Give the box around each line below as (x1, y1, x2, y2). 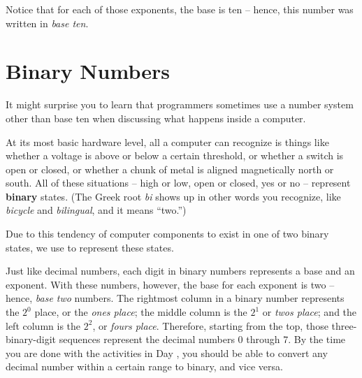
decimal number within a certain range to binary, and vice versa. (6, 359, 283, 374)
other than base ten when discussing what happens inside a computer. (6, 110, 306, 125)
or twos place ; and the (262, 305, 357, 319)
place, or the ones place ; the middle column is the (34, 305, 247, 319)
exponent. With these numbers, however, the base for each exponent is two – (6, 277, 335, 291)
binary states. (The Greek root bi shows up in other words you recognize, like (6, 189, 341, 203)
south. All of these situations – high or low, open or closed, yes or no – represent (6, 175, 351, 190)
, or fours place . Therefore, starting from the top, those (92, 318, 328, 333)
